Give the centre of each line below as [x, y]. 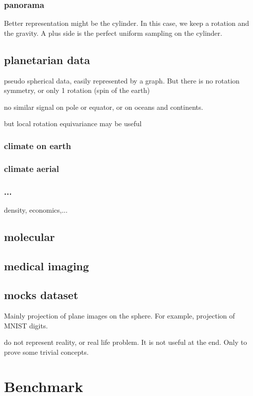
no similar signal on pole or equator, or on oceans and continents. [104, 107]
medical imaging [47, 266]
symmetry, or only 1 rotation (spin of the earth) [77, 90]
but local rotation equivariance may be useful [73, 123]
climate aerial [32, 168]
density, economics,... [36, 209]
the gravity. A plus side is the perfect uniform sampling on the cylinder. [113, 33]
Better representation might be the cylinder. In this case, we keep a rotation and [127, 23]
